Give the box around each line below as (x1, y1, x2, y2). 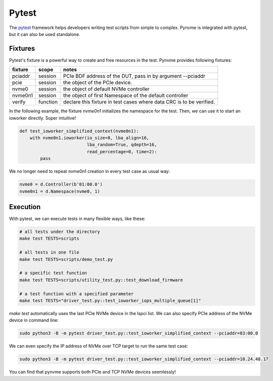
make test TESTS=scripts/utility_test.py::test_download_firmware (19, 277, 183, 283)
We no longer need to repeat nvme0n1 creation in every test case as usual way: (9, 168, 170, 174)
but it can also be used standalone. (9, 31, 81, 37)
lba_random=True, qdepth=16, (87, 142, 157, 148)
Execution (9, 202, 41, 211)
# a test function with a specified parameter (19, 291, 134, 296)
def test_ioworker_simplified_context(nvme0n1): (19, 128, 139, 134)
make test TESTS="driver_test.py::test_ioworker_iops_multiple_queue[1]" (19, 298, 201, 303)
